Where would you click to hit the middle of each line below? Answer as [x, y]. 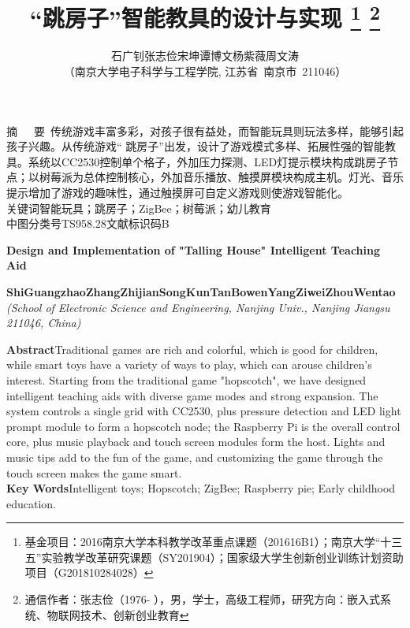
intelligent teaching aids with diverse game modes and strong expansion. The [192, 395]
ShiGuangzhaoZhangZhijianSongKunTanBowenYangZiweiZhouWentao [201, 291]
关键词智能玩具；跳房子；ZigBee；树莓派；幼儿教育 [139, 208]
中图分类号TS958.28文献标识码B [88, 223]
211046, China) [44, 323]
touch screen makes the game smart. [94, 472]
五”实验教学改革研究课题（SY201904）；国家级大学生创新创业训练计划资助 [214, 557]
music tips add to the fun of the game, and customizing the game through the [195, 457]
